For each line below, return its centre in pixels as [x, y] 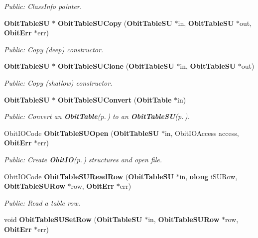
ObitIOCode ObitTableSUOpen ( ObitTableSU [82, 133]
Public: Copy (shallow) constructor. [58, 82]
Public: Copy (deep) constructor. [54, 49]
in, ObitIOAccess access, [202, 133]
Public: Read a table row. [42, 202]
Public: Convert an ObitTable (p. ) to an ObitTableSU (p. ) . [97, 116]
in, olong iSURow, [208, 176]
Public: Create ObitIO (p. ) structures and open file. [83, 159]
